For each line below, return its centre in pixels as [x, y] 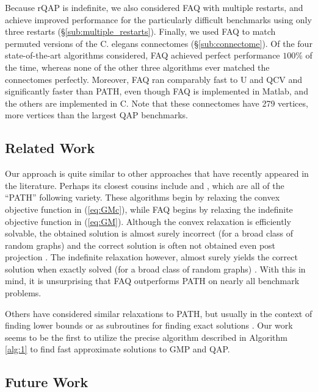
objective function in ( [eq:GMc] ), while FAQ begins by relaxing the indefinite [149, 209]
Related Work [50, 148]
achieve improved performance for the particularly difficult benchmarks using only [158, 19]
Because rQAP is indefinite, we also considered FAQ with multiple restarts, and [154, 7]
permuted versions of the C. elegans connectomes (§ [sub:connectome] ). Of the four [159, 43]
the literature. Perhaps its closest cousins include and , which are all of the [145, 185]
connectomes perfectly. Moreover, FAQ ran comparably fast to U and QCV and [154, 79]
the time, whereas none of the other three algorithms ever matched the [137, 67]
